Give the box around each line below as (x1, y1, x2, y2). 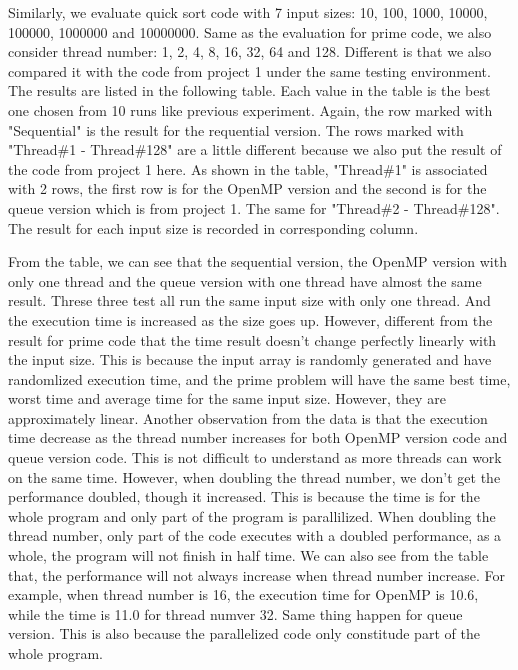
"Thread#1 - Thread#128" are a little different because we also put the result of (8, 139, 502, 160)
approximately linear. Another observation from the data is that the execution (8, 407, 488, 428)
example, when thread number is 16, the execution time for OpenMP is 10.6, (8, 584, 479, 605)
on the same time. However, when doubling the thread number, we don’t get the (8, 466, 501, 487)
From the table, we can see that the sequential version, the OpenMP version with (8, 251, 507, 272)
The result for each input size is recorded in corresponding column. (8, 217, 419, 238)
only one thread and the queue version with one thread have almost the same (8, 270, 482, 291)
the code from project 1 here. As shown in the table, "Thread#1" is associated (8, 158, 488, 179)
